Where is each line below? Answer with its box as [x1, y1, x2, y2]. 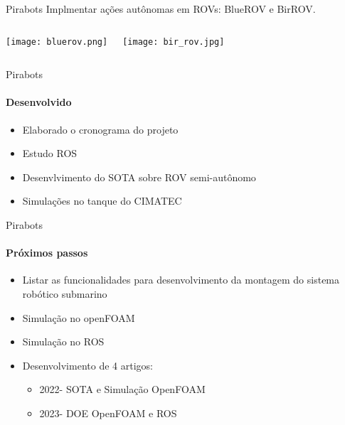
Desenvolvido [6, 95, 72, 109]
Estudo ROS [22, 146, 78, 161]
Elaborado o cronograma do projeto [22, 122, 179, 136]
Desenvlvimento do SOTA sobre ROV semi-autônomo [22, 169, 256, 184]
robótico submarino [22, 286, 107, 301]
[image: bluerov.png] [6, 36, 108, 47]
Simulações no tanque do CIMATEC [22, 193, 182, 208]
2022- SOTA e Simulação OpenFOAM [39, 382, 206, 397]
